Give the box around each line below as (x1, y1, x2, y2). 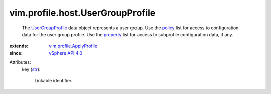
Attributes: (9, 59, 31, 65)
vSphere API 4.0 (49, 50, 83, 56)
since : (9, 50, 23, 56)
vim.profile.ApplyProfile (49, 43, 98, 49)
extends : (9, 43, 29, 49)
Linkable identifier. (34, 77, 73, 83)
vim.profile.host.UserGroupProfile (9, 7, 156, 18)
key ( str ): (22, 66, 41, 72)
